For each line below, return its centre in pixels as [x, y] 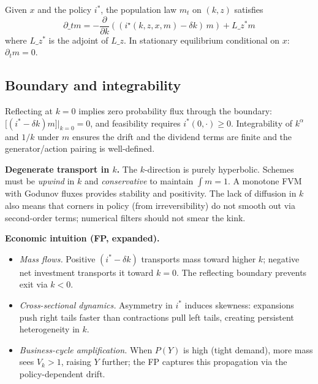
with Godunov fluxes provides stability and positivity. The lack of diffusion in [151, 193]
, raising [76, 362]
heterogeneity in [49, 329]
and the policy [65, 9]
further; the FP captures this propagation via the [195, 362]
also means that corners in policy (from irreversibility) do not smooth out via [150, 206]
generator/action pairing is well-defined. [80, 148]
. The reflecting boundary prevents [241, 272]
